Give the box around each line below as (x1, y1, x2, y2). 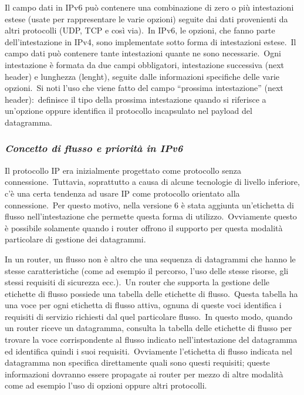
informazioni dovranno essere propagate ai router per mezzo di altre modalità (5, 367, 283, 380)
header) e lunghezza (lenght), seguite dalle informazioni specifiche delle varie (5, 70, 280, 82)
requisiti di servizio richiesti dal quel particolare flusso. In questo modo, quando (5, 310, 292, 322)
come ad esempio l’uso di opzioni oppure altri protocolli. (5, 379, 207, 391)
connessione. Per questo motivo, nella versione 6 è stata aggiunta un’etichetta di (5, 198, 294, 211)
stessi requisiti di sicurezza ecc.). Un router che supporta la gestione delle (5, 276, 270, 288)
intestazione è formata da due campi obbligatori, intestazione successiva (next (5, 58, 285, 70)
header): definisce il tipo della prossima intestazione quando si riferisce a (5, 93, 266, 105)
